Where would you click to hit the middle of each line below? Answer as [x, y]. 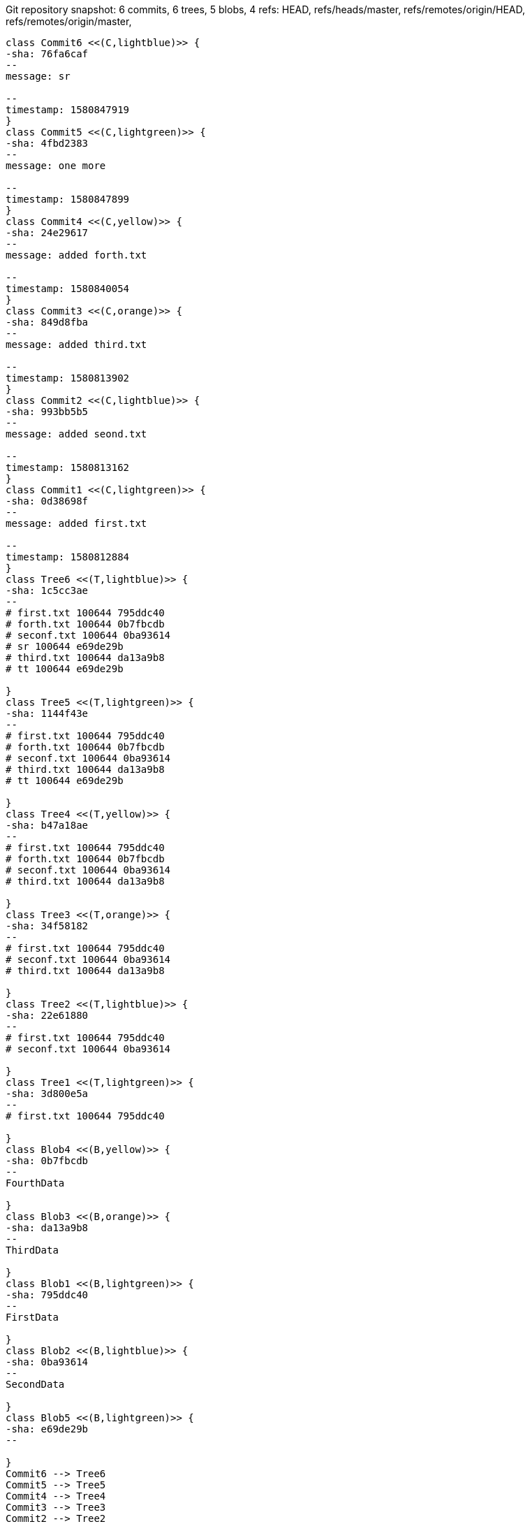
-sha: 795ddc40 [47, 1295]
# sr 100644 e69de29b [65, 646]
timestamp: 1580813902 [68, 378]
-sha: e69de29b [47, 1429]
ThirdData [32, 1250]
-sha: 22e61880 [47, 1015]
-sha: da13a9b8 [47, 1228]
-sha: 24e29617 [47, 233]
